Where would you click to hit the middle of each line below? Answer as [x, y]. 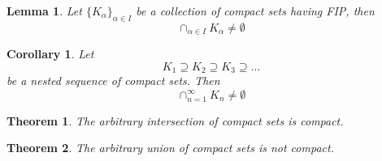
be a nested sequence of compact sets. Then [113, 80]
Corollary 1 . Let [50, 54]
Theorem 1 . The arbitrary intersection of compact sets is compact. [175, 120]
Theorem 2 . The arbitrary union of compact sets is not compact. [170, 148]
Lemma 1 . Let [44, 11]
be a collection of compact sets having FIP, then [255, 11]
